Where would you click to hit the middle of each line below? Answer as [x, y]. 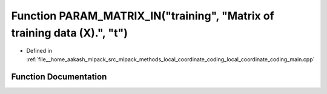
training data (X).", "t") [70, 33]
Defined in [39, 51]
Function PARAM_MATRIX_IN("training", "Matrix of [143, 16]
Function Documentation [59, 77]
